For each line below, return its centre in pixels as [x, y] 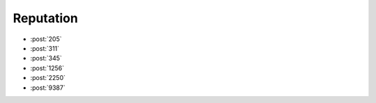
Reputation [45, 18]
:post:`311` [45, 48]
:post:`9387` [48, 88]
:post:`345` [46, 58]
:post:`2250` [48, 78]
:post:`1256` [47, 68]
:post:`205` [46, 39]
